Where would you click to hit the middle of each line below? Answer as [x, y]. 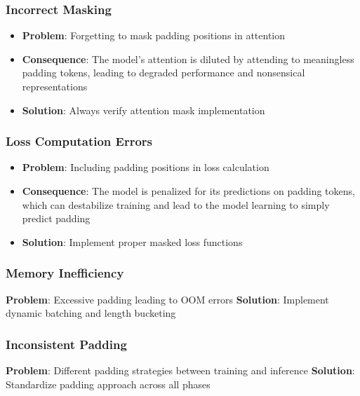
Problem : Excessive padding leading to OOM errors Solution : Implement [167, 299]
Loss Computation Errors [79, 141]
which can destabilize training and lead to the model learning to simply [176, 204]
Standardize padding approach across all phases [108, 384]
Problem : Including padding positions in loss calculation [146, 167]
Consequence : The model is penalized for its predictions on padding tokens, [188, 191]
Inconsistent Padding [66, 344]
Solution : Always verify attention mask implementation [144, 110]
